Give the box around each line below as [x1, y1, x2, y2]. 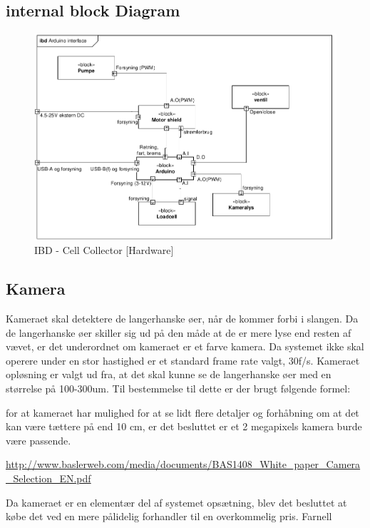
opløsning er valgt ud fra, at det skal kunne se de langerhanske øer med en [6, 367, 332, 382]
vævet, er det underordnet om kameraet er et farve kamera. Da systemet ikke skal [6, 339, 364, 354]
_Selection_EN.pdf [6, 470, 91, 485]
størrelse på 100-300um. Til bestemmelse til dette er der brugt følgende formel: [6, 381, 351, 396]
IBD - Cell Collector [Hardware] [34, 243, 174, 258]
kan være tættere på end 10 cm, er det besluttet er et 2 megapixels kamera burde [6, 419, 362, 434]
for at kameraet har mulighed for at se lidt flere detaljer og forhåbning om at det [6, 405, 359, 420]
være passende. [6, 432, 71, 447]
